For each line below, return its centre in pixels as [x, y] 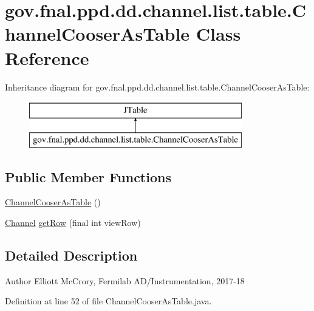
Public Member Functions [88, 176]
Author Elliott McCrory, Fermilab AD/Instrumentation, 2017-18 [125, 280]
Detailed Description [71, 255]
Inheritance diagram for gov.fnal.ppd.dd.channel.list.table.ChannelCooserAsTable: [157, 87]
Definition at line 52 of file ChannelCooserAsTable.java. [108, 301]
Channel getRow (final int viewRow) [73, 223]
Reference [47, 57]
